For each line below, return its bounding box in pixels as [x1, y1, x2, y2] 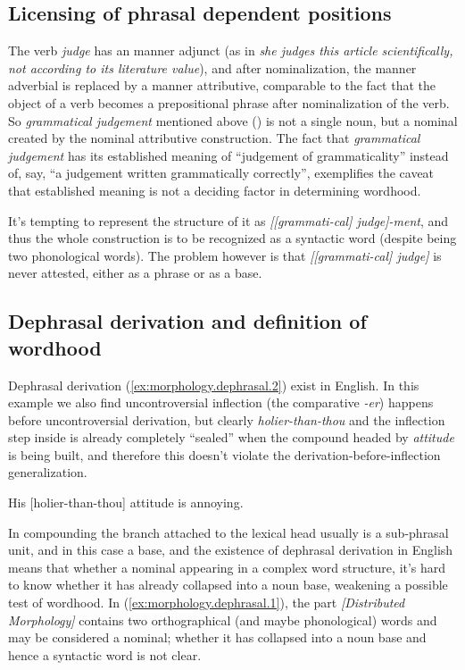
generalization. [8, 463, 87, 482]
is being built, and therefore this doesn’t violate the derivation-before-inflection [8, 445, 441, 464]
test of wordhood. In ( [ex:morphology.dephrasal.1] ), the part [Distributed [8, 593, 405, 612]
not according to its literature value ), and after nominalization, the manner [8, 58, 417, 77]
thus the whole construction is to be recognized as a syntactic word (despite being [8, 229, 457, 247]
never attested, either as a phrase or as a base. [8, 264, 262, 282]
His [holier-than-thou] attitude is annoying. [8, 493, 244, 512]
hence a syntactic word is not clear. [8, 645, 202, 664]
